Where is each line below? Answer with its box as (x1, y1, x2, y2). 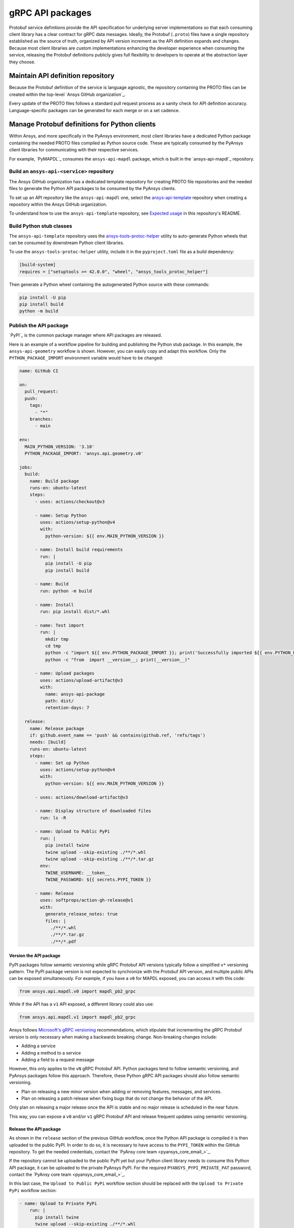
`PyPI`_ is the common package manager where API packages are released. (9, 332, 162, 338)
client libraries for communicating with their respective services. (9, 147, 139, 153)
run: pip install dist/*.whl (40, 609, 110, 614)
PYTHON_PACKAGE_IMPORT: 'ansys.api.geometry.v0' (24, 450, 144, 456)
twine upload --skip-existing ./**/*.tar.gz (45, 856, 154, 862)
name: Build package (29, 478, 79, 484)
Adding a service (21, 1043, 56, 1049)
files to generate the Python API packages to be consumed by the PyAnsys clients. (9, 186, 176, 192)
